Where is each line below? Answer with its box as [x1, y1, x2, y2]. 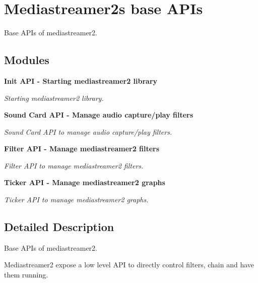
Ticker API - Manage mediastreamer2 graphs [4, 177, 165, 188]
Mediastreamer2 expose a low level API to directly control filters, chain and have [4, 259, 254, 270]
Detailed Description [4, 219, 114, 235]
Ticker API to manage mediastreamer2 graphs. [4, 194, 149, 205]
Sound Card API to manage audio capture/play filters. [4, 126, 172, 137]
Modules [4, 52, 49, 68]
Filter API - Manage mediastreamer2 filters [4, 143, 160, 154]
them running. [4, 269, 48, 280]
